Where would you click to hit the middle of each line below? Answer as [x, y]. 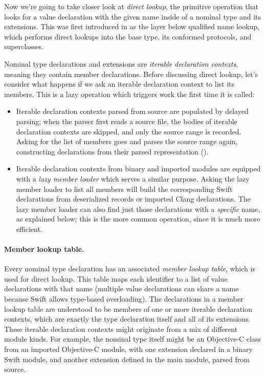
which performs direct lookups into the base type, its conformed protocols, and [128, 36]
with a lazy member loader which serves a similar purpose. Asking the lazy [133, 178]
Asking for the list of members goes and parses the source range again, [127, 141]
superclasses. [24, 46]
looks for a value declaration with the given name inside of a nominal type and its [132, 16]
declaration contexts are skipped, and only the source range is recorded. [129, 131]
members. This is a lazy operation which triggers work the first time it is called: [129, 94]
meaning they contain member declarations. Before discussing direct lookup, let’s [131, 74]
